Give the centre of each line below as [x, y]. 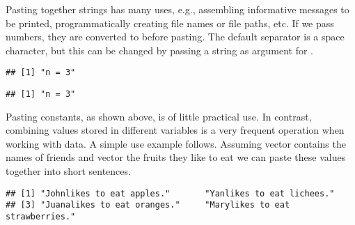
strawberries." [41, 216]
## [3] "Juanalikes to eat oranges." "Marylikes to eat [148, 205]
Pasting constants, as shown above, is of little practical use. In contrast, [159, 116]
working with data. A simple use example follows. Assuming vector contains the [176, 143]
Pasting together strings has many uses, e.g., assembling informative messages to [177, 9]
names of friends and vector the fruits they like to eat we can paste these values [176, 157]
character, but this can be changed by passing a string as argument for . [159, 50]
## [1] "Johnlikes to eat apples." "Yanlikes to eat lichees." [170, 193]
